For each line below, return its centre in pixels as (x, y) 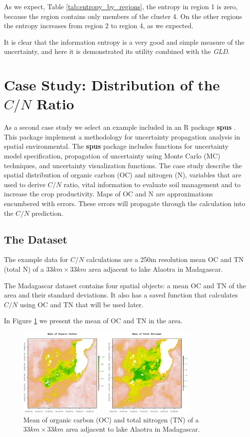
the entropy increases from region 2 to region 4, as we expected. (99, 26)
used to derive (25, 184)
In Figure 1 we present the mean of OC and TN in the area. (93, 321)
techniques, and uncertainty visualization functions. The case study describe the (123, 165)
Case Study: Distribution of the (112, 85)
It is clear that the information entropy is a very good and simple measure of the (124, 42)
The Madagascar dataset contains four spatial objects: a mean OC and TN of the (125, 285)
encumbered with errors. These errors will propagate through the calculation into (125, 203)
